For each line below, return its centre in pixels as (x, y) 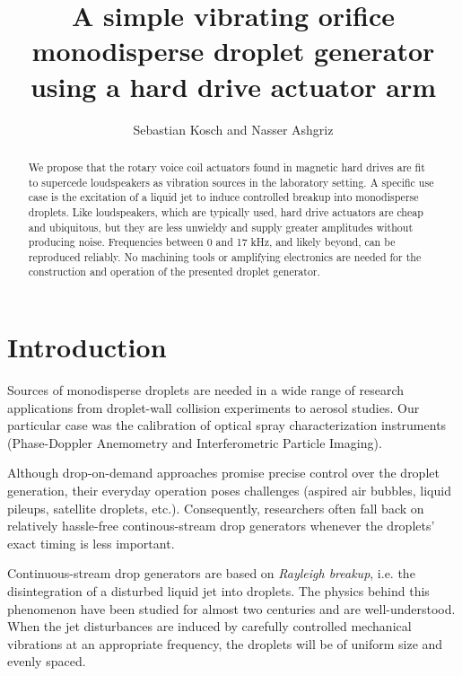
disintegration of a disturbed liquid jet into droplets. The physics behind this (218, 591)
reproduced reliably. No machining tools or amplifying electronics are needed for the (225, 256)
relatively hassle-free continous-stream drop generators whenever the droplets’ (221, 526)
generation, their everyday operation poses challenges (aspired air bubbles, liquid (229, 491)
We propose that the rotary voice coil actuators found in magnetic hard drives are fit (227, 167)
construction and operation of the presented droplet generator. (174, 272)
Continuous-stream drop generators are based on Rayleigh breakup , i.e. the (211, 573)
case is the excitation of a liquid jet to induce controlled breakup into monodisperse (223, 197)
